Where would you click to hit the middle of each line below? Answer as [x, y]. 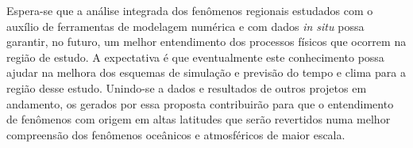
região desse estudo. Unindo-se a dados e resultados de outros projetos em [187, 87]
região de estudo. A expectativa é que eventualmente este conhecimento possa [195, 57]
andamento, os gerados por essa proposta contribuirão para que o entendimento [200, 103]
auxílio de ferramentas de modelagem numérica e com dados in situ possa [185, 26]
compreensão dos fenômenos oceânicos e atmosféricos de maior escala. [176, 134]
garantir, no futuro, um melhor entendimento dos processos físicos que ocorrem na [206, 42]
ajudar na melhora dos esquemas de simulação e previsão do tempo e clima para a [206, 72]
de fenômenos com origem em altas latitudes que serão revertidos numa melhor [199, 119]
